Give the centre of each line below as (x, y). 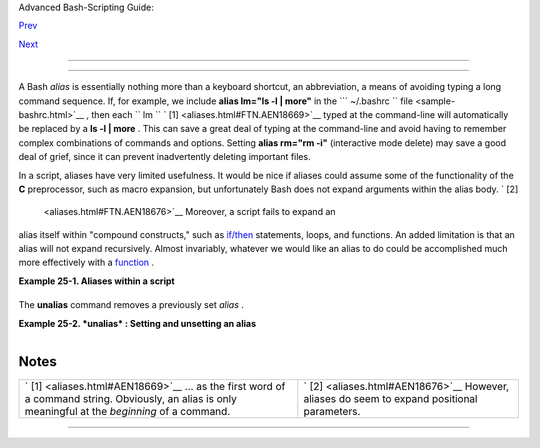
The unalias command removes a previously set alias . (131, 305)
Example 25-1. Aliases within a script (96, 281)
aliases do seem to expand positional (390, 398)
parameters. (332, 411)
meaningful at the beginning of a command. (127, 411)
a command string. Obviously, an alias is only (130, 398)
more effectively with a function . (86, 262)
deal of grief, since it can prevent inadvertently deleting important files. (164, 157)
